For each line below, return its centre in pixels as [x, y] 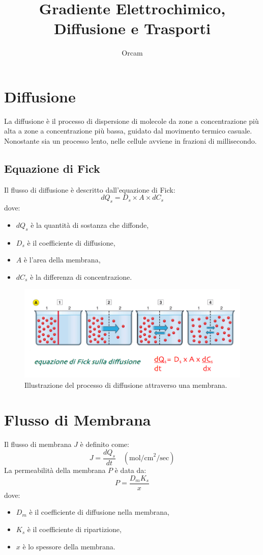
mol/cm [141, 458]
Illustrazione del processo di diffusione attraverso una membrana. [126, 385]
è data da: [130, 470]
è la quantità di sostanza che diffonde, [90, 224]
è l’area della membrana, [62, 260]
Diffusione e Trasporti [132, 28]
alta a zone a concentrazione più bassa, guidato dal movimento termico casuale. [128, 131]
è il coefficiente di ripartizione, [74, 529]
